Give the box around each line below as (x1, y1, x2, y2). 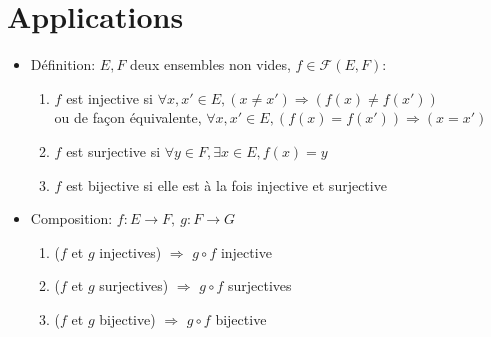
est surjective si (66, 140, 161, 161)
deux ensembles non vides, (130, 54, 291, 75)
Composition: (30, 208, 113, 229)
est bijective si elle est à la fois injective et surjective (66, 174, 387, 195)
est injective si (66, 87, 153, 108)
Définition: (30, 54, 96, 75)
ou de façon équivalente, (54, 107, 202, 128)
